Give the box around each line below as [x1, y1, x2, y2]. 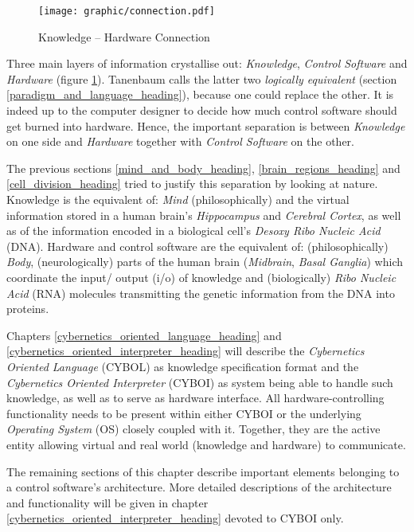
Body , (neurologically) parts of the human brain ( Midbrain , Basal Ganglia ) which [6, 253, 403, 270]
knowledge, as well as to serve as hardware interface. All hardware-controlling [6, 389, 385, 406]
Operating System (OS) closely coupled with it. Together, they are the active [6, 421, 381, 437]
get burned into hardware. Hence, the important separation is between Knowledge [6, 117, 405, 134]
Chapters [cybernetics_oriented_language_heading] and [6, 327, 282, 343]
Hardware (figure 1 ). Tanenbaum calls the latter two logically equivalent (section [6, 70, 397, 87]
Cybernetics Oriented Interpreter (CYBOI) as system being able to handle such [6, 374, 393, 390]
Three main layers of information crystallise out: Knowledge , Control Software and [6, 55, 408, 72]
